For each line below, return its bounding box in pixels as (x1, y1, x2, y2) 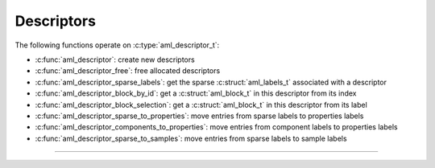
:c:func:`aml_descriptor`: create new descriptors (35, 55, 195, 64)
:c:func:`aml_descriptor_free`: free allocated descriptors (35, 66, 221, 76)
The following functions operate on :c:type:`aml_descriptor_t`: (14, 40, 220, 50)
